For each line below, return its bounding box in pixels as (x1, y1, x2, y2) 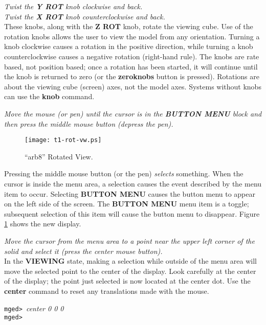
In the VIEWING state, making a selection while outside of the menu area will (4, 256, 257, 266)
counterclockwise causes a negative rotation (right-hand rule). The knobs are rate (4, 51, 259, 61)
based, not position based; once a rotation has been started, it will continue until (4, 61, 258, 72)
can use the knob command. (4, 91, 95, 102)
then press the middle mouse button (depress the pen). (4, 118, 173, 129)
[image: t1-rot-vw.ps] (25, 136, 102, 144)
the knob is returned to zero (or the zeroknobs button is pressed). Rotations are (4, 71, 259, 82)
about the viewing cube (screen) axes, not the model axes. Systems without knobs (4, 81, 261, 91)
